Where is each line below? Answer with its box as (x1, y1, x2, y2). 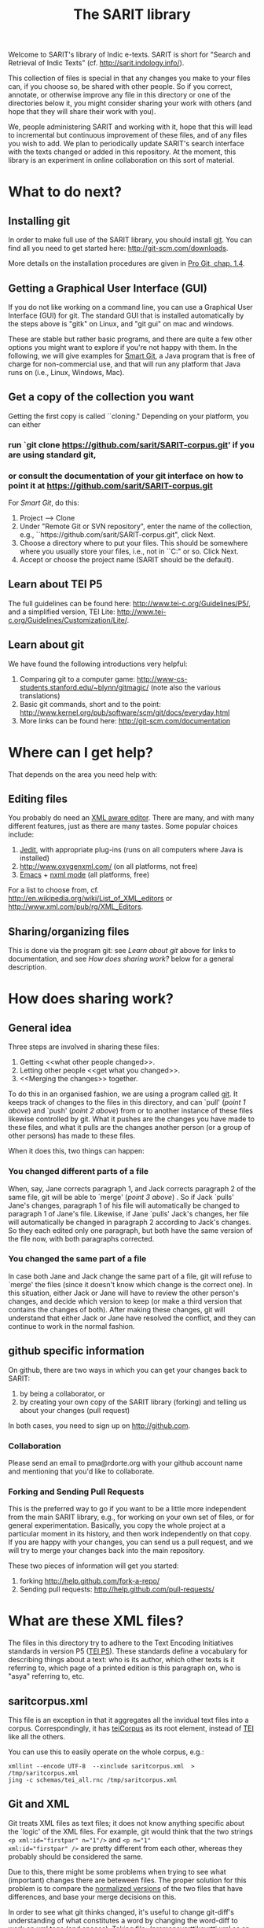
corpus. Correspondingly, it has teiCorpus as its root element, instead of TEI (8, 1724, 254, 1733)
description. (8, 962, 47, 972)
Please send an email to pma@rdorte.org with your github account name (8, 1458, 244, 1467)
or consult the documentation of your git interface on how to (8, 470, 244, 481)
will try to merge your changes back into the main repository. (8, 1546, 206, 1555)
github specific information (8, 1345, 145, 1358)
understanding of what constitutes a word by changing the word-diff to (8, 1915, 238, 1925)
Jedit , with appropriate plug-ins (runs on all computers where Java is (19, 845, 244, 855)
